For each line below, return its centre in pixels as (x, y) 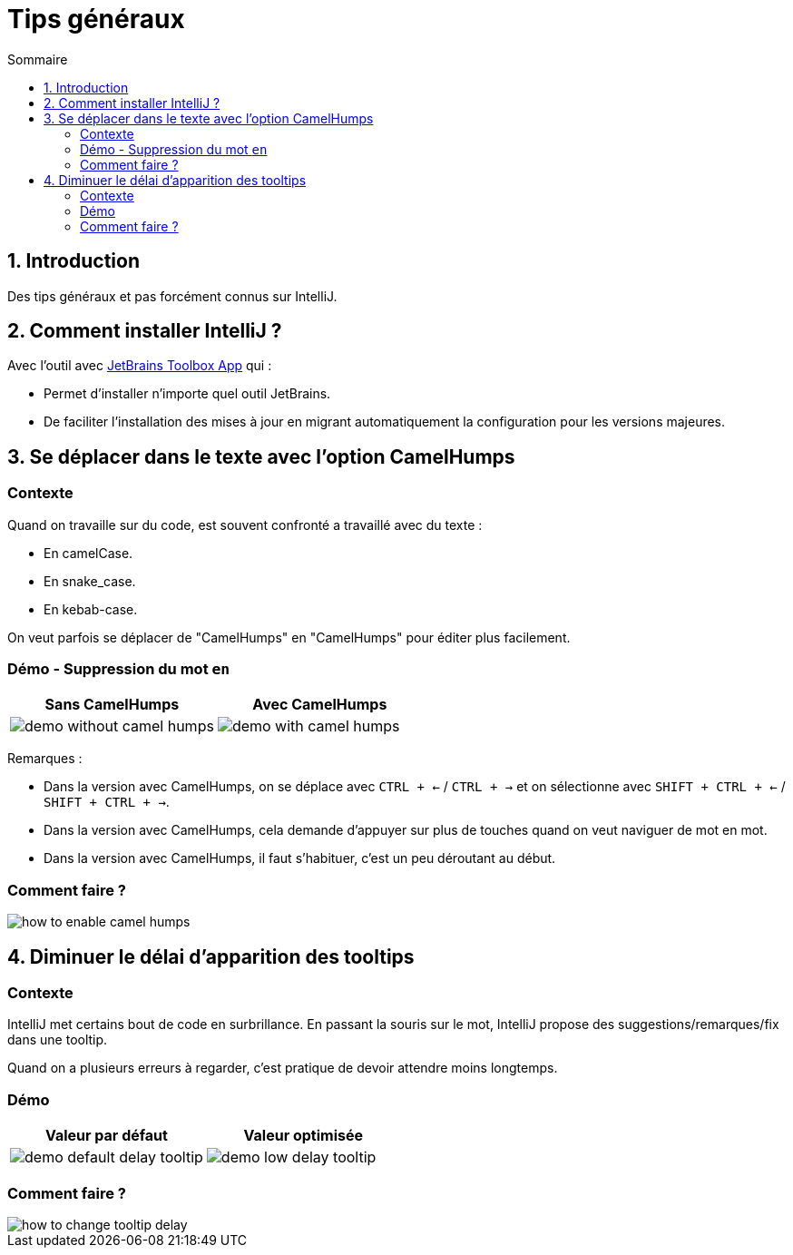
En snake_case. (90, 581)
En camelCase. (88, 553)
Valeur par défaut (106, 1136)
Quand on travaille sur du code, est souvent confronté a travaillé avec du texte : (245, 525)
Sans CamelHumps (112, 705)
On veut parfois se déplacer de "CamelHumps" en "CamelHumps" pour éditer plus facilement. (289, 637)
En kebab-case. (91, 609)
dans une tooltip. (58, 1040)
